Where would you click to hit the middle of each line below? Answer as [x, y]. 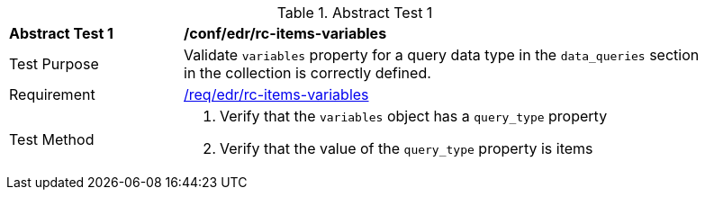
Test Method [52, 139]
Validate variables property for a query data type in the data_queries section [442, 55]
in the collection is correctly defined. [307, 73]
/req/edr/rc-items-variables [276, 94]
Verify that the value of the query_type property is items [407, 148]
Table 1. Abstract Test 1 [355, 13]
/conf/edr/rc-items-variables [285, 33]
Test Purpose [54, 64]
